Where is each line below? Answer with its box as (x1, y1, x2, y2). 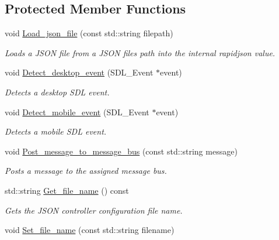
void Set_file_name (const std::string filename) (5, 224, 175, 236)
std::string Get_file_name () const (5, 184, 129, 196)
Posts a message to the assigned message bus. (5, 164, 167, 177)
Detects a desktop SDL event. (5, 85, 110, 98)
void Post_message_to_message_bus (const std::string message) (5, 145, 238, 157)
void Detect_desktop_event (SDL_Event (5, 66, 154, 78)
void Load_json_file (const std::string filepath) (5, 27, 173, 39)
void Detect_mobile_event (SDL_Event (5, 105, 149, 118)
